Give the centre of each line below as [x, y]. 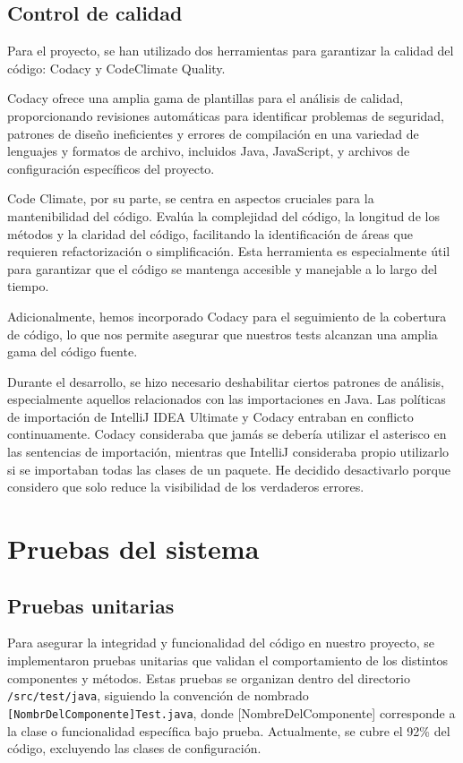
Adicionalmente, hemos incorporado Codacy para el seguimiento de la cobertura [227, 316]
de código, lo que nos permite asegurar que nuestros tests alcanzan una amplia [223, 334]
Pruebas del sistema [133, 549]
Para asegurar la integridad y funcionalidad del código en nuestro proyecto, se [221, 643]
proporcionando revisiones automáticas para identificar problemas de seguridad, [226, 115]
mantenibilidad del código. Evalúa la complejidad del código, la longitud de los [223, 215]
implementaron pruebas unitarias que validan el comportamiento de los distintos [228, 660]
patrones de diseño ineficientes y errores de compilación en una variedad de [213, 133]
